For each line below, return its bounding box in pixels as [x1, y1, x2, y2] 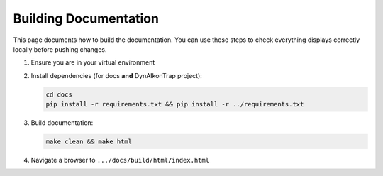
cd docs [45, 90, 72, 99]
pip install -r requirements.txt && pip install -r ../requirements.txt [45, 100, 304, 109]
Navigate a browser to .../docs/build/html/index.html [30, 156, 209, 165]
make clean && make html [45, 138, 133, 145]
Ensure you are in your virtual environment [30, 58, 155, 67]
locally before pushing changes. [13, 45, 107, 53]
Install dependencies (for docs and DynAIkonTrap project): [30, 71, 202, 79]
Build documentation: [30, 119, 94, 127]
